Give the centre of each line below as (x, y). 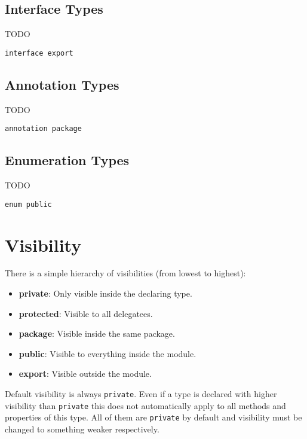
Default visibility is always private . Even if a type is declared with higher (141, 394)
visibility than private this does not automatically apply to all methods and (145, 405)
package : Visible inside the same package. (97, 333)
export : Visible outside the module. (85, 374)
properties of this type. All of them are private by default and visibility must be (153, 417)
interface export (39, 53)
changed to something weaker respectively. (82, 429)
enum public (28, 204)
